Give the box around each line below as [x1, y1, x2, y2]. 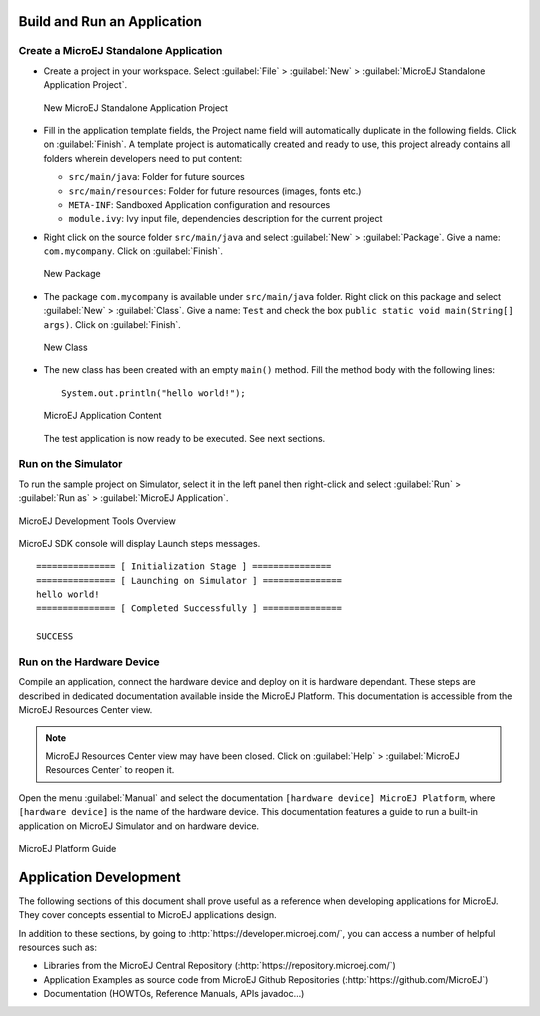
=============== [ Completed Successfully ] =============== [36, 603, 342, 614]
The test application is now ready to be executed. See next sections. [43, 432, 326, 444]
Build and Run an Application [18, 13, 202, 30]
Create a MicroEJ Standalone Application [18, 44, 223, 58]
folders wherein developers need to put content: [43, 152, 243, 164]
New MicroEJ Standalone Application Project [43, 101, 229, 114]
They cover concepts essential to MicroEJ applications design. [18, 909, 277, 921]
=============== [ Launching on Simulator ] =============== [36, 575, 342, 586]
